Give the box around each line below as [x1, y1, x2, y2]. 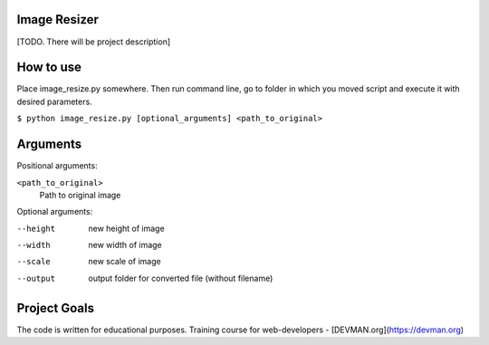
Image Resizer [16, 12, 100, 27]
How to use [16, 60, 81, 75]
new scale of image [88, 256, 162, 267]
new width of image [88, 240, 162, 251]
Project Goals [16, 300, 95, 316]
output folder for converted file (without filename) [88, 273, 273, 283]
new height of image [88, 223, 165, 234]
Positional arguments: [16, 160, 99, 171]
